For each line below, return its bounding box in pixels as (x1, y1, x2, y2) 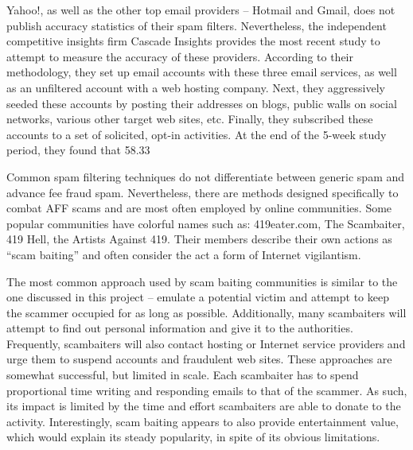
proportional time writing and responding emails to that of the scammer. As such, (6, 382, 407, 398)
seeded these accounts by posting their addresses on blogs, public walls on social (6, 95, 397, 111)
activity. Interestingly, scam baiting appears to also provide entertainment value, (6, 413, 399, 429)
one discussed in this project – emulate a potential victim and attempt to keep (6, 289, 389, 305)
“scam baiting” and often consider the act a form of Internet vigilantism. (6, 246, 361, 262)
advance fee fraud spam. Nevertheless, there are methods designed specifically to (6, 184, 399, 200)
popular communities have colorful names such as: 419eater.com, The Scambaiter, (6, 215, 405, 231)
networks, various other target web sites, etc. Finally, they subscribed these (6, 111, 373, 127)
